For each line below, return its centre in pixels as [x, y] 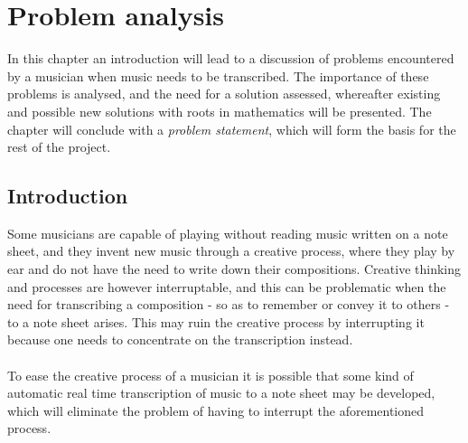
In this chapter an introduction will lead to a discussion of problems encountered [231, 58]
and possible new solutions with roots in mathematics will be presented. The [220, 111]
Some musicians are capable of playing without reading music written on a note [228, 233]
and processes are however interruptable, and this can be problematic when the [227, 286]
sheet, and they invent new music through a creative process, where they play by [231, 251]
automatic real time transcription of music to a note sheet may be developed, [221, 393]
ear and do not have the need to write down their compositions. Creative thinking [234, 269]
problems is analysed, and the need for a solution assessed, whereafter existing [224, 94]
